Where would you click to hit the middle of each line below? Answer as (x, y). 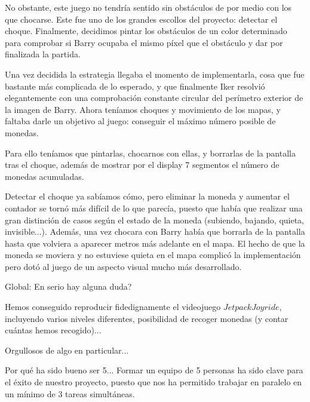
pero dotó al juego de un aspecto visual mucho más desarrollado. (123, 266)
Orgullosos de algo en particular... (67, 350)
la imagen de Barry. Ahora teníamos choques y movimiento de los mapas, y (143, 109)
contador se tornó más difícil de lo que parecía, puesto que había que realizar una (154, 208)
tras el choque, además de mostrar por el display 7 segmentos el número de (142, 165)
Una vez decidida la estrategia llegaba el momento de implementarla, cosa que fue (155, 74)
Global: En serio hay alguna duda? (68, 286)
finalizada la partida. (43, 54)
